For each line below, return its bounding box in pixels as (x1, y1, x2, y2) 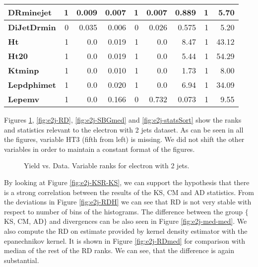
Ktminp (8, 65, 39, 76)
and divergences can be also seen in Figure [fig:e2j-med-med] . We (49, 216, 247, 226)
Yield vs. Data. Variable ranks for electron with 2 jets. (24, 160, 190, 171)
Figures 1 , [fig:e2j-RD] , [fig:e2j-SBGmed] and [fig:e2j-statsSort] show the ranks (4, 115, 242, 125)
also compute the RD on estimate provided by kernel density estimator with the (4, 225, 248, 236)
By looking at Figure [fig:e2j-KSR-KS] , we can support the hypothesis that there (4, 177, 250, 187)
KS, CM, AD (4, 216, 44, 226)
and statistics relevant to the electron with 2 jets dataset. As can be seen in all (4, 124, 244, 134)
